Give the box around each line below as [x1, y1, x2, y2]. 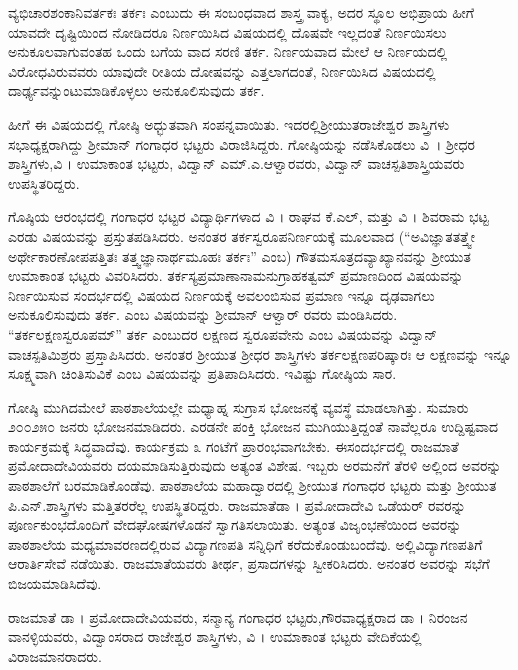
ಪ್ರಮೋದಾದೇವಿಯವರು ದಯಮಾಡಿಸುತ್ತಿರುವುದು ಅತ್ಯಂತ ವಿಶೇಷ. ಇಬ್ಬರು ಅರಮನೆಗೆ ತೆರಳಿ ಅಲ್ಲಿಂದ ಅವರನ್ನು [8, 455, 502, 476]
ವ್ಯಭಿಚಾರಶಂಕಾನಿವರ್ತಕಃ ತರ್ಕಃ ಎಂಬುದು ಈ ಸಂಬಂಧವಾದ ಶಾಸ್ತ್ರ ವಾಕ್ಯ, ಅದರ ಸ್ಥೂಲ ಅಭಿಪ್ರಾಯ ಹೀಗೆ [8, 2, 474, 22]
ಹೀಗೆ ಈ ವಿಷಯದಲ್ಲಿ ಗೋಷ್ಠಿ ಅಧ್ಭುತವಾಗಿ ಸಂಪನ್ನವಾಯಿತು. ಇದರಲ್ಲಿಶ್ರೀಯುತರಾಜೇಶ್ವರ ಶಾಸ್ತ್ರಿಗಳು [8, 113, 450, 134]
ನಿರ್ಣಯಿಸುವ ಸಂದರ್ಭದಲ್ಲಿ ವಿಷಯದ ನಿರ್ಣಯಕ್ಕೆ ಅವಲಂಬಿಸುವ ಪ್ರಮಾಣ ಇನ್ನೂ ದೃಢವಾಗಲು [8, 284, 435, 305]
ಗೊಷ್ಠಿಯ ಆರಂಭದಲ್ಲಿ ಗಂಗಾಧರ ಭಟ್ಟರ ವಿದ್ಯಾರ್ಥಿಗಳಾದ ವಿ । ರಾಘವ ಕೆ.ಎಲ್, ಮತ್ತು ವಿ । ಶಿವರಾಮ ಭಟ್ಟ [8, 206, 489, 227]
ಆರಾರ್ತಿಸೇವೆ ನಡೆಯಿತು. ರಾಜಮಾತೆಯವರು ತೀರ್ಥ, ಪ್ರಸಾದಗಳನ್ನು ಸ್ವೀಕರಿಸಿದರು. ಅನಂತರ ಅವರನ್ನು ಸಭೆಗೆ [8, 553, 490, 574]
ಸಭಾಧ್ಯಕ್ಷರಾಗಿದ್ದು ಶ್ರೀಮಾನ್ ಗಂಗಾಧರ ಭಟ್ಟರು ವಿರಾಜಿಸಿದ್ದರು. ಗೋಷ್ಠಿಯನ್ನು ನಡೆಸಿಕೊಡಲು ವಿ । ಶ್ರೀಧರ [8, 133, 475, 154]
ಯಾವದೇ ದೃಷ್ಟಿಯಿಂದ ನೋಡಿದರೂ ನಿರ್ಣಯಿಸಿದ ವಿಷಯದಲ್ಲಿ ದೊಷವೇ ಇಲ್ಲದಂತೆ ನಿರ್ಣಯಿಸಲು [8, 21, 447, 42]
